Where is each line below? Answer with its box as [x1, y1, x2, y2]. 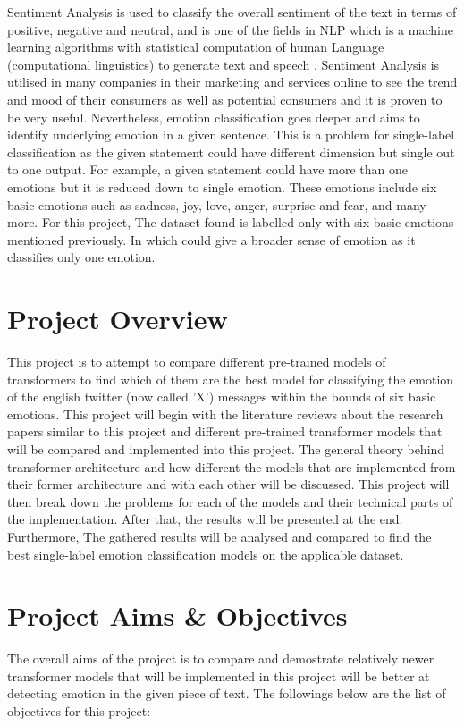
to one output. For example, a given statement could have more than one [7, 160, 408, 179]
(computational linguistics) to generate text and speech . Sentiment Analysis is [7, 55, 440, 73]
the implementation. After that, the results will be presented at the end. [7, 510, 403, 528]
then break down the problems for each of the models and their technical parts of [7, 492, 453, 511]
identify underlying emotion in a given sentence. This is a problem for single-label [7, 125, 455, 144]
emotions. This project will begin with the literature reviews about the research [7, 404, 443, 423]
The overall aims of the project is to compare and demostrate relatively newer [7, 649, 434, 668]
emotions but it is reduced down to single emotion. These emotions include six [7, 177, 437, 196]
